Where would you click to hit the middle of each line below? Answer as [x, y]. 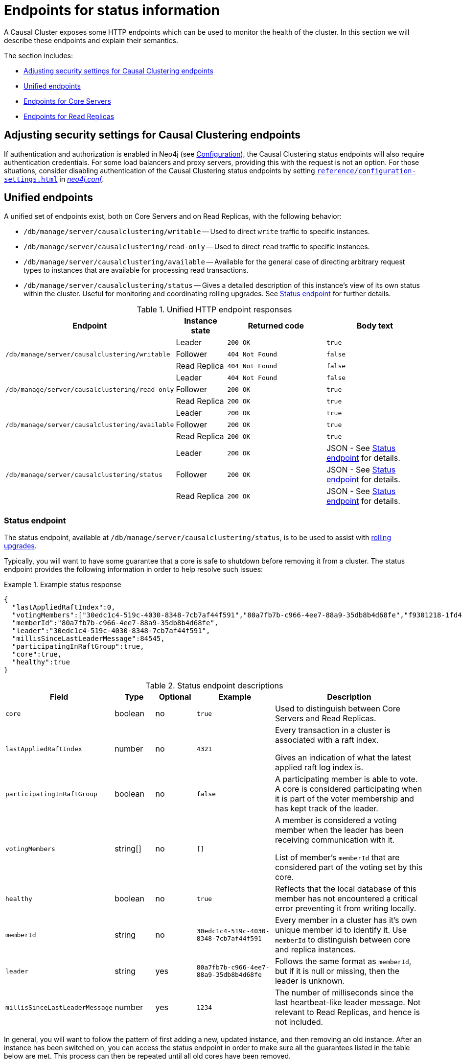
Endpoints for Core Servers [67, 101]
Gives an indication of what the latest [343, 758]
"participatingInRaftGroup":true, [78, 647]
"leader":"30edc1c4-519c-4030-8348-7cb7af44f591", [111, 631]
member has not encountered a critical [346, 899]
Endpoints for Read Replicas [69, 116]
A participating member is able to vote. [346, 779]
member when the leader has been [339, 830]
